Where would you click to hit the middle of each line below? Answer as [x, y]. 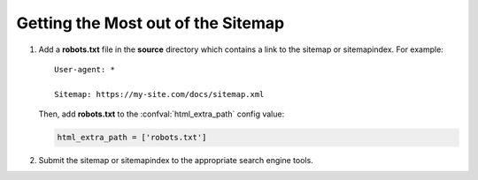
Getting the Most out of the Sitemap [150, 23]
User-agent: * [85, 69]
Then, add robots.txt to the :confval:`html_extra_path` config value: [162, 114]
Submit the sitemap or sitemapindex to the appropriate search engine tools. [176, 161]
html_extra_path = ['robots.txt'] [132, 138]
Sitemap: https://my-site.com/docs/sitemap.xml [159, 94]
